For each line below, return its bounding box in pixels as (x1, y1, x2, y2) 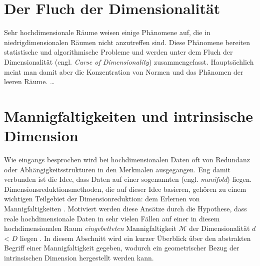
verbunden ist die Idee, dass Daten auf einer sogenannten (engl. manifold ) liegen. (4, 174, 252, 184)
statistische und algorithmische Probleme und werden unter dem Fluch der (4, 47, 233, 57)
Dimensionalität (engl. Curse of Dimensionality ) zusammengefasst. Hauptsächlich (4, 56, 254, 67)
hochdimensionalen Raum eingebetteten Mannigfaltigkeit (4, 223, 176, 233)
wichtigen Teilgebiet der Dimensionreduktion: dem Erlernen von (4, 193, 200, 204)
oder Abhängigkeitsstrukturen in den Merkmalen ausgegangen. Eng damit (4, 164, 230, 174)
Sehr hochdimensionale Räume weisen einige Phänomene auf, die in (4, 27, 210, 38)
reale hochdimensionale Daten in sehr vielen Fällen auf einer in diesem (4, 213, 220, 223)
